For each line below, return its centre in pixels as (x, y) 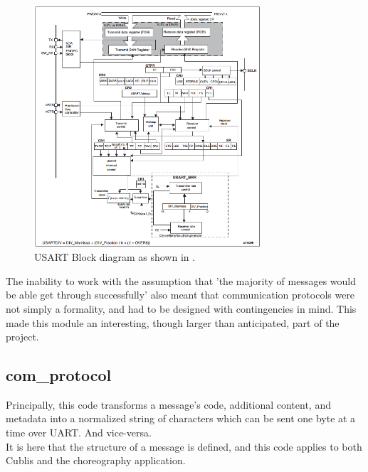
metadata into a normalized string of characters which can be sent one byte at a (181, 418)
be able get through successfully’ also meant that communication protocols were (180, 295)
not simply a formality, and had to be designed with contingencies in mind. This (181, 308)
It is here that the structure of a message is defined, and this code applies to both (184, 446)
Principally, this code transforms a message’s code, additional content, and (168, 404)
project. (22, 337)
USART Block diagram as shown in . (115, 257)
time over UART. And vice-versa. (79, 433)
